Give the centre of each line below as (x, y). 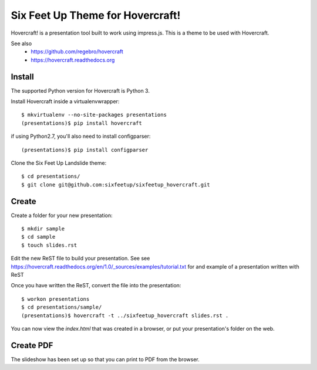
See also (21, 43)
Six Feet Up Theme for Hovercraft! (96, 15)
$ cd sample (38, 237)
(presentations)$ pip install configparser (85, 150)
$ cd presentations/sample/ (62, 307)
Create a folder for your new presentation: (62, 215)
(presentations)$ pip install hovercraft (82, 123)
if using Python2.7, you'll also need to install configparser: (81, 136)
